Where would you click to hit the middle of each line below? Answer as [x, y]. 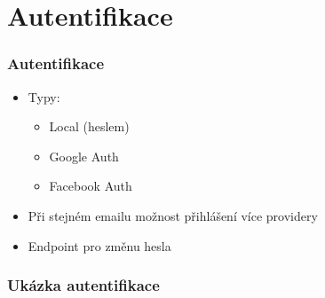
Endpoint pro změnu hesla [99, 245]
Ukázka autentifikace [83, 285]
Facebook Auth [91, 186]
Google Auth [84, 156]
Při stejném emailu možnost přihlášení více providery [173, 215]
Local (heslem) [89, 126]
